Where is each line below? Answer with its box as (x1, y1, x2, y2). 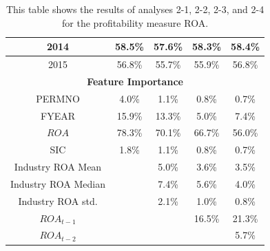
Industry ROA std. (18, 193, 98, 208)
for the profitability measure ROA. (62, 15, 209, 30)
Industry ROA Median (10, 176, 105, 190)
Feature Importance (87, 74, 183, 88)
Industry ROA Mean (14, 160, 102, 174)
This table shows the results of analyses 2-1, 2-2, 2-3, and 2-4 (6, 2, 264, 16)
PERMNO (36, 91, 80, 105)
